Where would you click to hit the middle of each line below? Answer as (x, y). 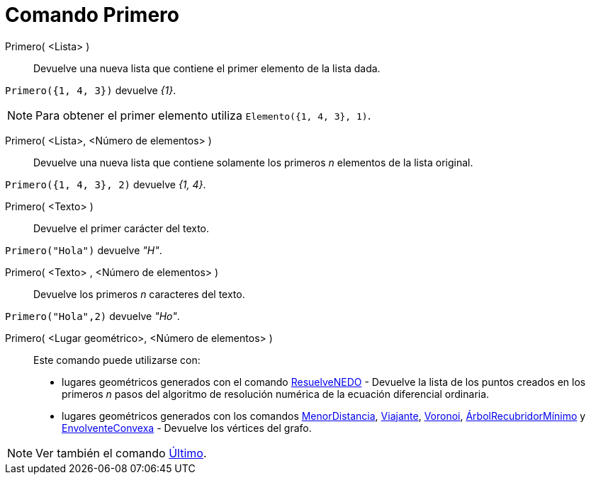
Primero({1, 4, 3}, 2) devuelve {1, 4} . (106, 184)
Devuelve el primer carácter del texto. (122, 228)
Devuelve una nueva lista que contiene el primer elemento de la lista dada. (207, 68)
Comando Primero (92, 15)
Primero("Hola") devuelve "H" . (84, 250)
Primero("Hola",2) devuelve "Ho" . (92, 316)
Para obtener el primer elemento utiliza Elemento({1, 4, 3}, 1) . (203, 115)
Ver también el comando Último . (121, 453)
